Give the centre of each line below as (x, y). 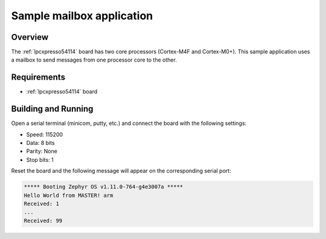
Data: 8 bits (40, 143)
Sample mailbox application (82, 16)
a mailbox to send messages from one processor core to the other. (94, 60)
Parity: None (42, 151)
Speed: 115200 (45, 134)
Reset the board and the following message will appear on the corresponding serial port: (121, 171)
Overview (30, 37)
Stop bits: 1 (40, 159)
